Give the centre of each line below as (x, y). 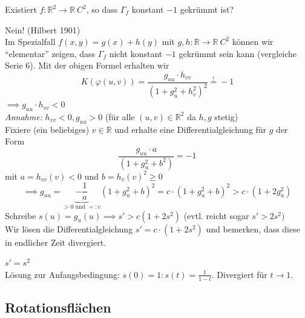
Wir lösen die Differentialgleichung (69, 228)
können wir (253, 42)
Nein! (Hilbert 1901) (43, 29)
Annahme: (24, 116)
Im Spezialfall (30, 42)
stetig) (226, 116)
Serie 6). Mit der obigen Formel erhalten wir (87, 65)
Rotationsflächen (58, 307)
